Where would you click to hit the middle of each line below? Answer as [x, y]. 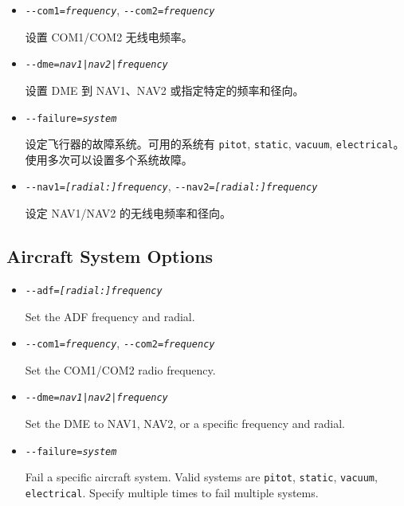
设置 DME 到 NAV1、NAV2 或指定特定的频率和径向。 [165, 90]
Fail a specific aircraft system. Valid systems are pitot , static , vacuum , [201, 477]
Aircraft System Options [110, 256]
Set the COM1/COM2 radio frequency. [120, 369]
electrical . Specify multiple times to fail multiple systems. [172, 492]
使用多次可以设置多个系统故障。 [109, 159]
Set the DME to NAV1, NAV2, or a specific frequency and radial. [185, 424]
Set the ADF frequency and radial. [110, 316]
